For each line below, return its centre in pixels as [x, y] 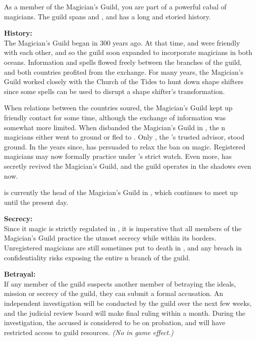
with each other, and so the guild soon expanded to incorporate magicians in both [128, 52]
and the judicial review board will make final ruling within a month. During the [125, 313]
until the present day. [36, 202]
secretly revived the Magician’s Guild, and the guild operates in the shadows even [128, 166]
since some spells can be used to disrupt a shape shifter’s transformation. [114, 91]
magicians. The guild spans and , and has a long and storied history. [108, 16]
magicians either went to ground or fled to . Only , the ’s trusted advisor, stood [124, 137]
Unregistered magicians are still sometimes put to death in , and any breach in [123, 248]
